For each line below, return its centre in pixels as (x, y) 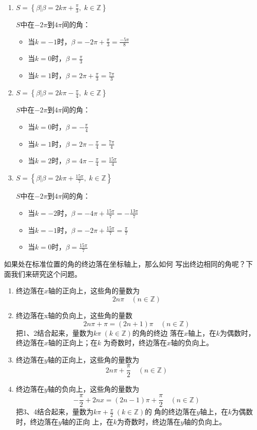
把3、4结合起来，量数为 (55, 412)
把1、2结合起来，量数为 (55, 332)
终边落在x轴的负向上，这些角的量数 (74, 315)
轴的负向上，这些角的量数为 (93, 389)
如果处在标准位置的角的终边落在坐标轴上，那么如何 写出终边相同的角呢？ (125, 264)
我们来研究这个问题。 (46, 273)
